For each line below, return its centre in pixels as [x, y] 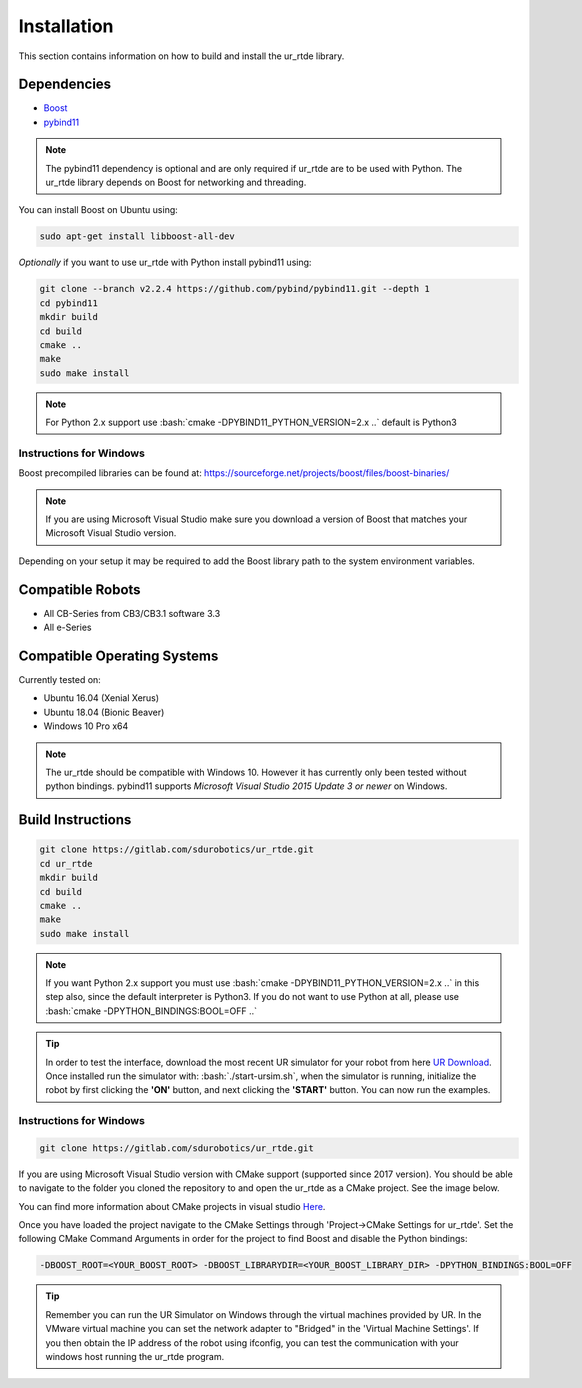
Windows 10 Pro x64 [86, 726]
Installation [66, 26]
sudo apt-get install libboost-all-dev [137, 236]
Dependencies [65, 84]
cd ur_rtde [66, 863]
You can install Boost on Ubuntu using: [98, 210]
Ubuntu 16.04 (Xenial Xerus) [101, 698]
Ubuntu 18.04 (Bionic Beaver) [104, 712]
